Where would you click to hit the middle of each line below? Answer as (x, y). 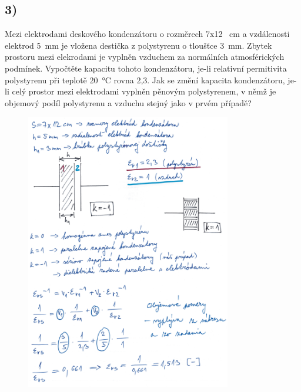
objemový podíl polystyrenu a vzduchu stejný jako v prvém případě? (128, 102)
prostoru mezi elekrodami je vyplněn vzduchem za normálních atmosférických (145, 57)
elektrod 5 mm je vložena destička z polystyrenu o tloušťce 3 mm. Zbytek (138, 45)
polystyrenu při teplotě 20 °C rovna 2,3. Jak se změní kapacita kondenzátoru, (145, 80)
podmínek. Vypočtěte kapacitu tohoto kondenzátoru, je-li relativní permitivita (146, 68)
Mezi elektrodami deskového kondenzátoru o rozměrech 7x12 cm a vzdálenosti (147, 34)
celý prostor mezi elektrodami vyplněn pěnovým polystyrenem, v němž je (144, 91)
